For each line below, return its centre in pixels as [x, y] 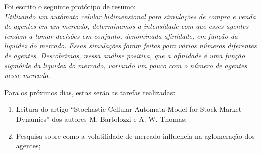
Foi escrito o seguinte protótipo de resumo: [70, 6]
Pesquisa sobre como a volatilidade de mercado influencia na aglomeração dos [135, 136]
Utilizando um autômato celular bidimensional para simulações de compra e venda [130, 16]
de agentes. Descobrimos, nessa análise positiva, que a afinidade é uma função [125, 55]
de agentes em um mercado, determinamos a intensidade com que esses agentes [126, 26]
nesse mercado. [27, 75]
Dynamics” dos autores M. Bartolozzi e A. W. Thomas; [101, 119]
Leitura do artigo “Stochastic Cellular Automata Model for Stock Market [129, 109]
